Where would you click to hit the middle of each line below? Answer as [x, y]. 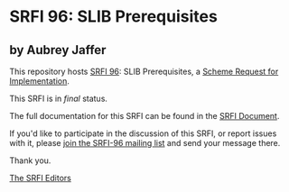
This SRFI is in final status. [59, 98]
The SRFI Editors [41, 178]
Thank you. [30, 160]
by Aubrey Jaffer [58, 50]
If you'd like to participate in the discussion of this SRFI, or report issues [143, 133]
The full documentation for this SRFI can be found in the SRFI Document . [144, 116]
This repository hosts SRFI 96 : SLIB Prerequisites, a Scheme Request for [144, 71]
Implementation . [40, 81]
